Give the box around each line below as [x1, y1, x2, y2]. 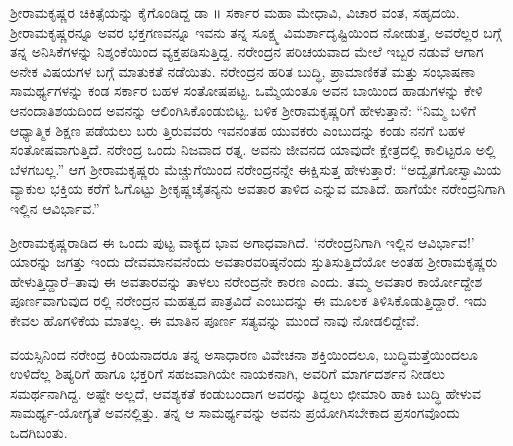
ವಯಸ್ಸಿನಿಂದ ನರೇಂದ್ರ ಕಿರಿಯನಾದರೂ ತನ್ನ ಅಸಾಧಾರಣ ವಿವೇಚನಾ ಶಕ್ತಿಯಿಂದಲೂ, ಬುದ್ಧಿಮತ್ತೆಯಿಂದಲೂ [10, 343, 478, 364]
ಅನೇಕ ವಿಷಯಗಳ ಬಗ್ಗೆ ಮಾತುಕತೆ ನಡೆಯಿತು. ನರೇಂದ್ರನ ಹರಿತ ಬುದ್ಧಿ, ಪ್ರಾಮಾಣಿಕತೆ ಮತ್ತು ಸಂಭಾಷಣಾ [10, 60, 476, 81]
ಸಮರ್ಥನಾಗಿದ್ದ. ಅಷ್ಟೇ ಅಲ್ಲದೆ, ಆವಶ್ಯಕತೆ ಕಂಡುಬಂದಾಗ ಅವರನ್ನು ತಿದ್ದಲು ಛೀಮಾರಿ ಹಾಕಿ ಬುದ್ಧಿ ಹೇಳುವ [10, 382, 481, 403]
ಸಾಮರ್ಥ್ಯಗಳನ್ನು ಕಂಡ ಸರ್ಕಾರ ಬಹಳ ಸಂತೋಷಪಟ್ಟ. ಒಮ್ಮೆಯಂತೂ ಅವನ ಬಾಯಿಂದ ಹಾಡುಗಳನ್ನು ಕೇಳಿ [10, 80, 483, 101]
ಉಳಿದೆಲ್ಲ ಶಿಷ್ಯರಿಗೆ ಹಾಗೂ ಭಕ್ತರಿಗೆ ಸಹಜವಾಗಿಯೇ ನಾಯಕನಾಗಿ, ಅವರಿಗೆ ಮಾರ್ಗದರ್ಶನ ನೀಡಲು [10, 363, 446, 384]
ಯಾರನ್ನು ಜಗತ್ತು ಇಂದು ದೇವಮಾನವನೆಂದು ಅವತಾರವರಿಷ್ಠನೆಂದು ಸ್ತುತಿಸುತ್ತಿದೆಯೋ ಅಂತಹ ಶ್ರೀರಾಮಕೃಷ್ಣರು [10, 251, 498, 272]
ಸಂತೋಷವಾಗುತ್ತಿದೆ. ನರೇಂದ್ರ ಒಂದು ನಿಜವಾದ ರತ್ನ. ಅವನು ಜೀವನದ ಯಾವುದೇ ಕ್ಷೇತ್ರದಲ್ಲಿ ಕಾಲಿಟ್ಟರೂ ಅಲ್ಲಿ [10, 139, 496, 160]
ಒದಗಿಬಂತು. [10, 421, 68, 442]
